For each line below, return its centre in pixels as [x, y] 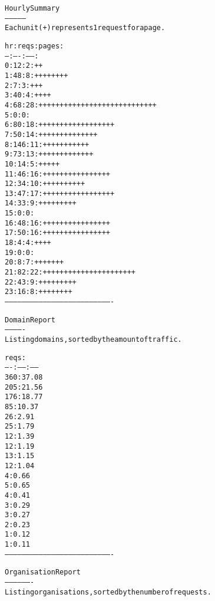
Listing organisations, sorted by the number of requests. [108, 592]
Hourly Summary [32, 8]
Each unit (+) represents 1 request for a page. [85, 28]
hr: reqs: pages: [34, 46]
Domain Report [30, 320]
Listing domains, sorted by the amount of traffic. [93, 339]
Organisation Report [43, 572]
